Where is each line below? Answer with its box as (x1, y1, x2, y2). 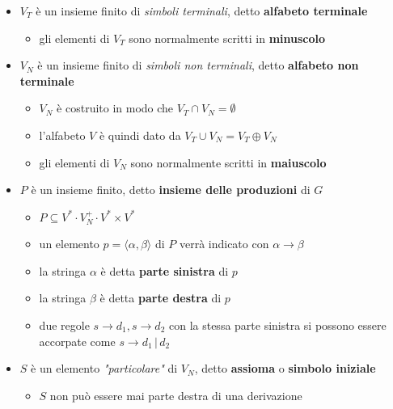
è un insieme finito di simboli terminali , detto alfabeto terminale (36, 2, 368, 19)
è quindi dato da (99, 126, 181, 143)
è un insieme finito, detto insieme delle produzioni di (31, 181, 311, 198)
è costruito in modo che (57, 99, 174, 116)
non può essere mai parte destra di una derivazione (49, 386, 302, 403)
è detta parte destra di (99, 289, 222, 306)
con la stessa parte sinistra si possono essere (168, 316, 387, 333)
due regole (39, 316, 90, 333)
